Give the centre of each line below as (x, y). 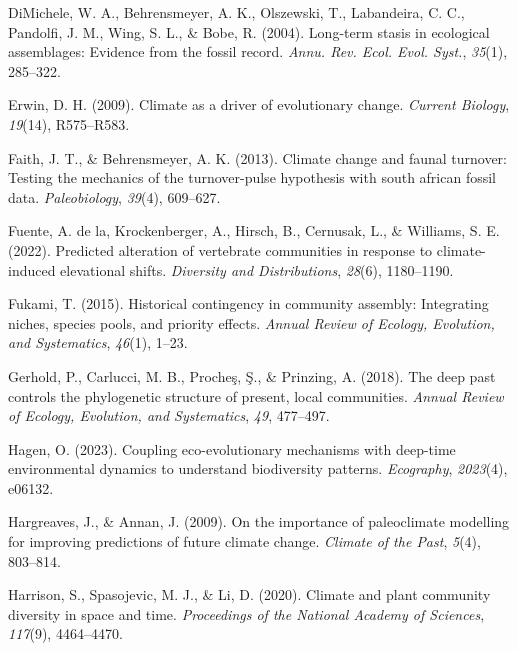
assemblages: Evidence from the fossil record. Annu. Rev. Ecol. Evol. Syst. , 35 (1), (258, 51)
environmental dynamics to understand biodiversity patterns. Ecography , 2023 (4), (258, 468)
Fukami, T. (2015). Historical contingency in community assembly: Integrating (248, 303)
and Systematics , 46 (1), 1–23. (98, 342)
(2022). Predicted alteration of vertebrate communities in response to (220, 249)
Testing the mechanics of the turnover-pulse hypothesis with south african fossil (252, 177)
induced (32, 269)
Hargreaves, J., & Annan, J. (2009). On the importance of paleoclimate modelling (259, 521)
